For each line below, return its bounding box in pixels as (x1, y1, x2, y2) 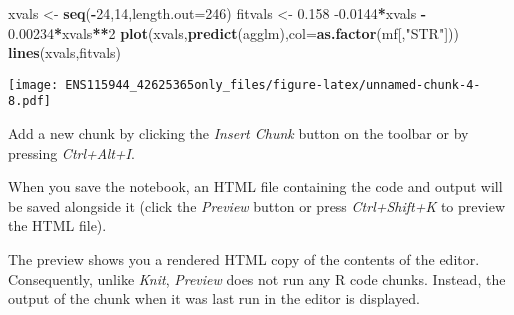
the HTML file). (8, 215, 107, 236)
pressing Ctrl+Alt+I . (8, 142, 135, 163)
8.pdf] (8, 94, 51, 109)
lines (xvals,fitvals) (8, 42, 122, 63)
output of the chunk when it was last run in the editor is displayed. (8, 288, 420, 309)
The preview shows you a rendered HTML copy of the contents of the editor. (8, 249, 480, 270)
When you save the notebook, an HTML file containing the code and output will (8, 176, 503, 197)
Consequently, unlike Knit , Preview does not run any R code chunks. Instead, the (8, 268, 506, 289)
